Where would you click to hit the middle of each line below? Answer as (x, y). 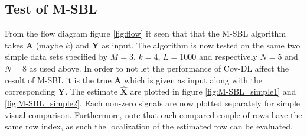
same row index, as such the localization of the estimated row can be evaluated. (149, 126)
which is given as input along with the (193, 80)
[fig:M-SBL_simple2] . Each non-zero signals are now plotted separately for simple (153, 103)
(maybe (49, 45)
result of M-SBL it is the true (58, 80)
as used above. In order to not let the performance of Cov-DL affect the (159, 68)
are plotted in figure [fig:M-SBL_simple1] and (213, 91)
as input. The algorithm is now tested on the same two (201, 45)
